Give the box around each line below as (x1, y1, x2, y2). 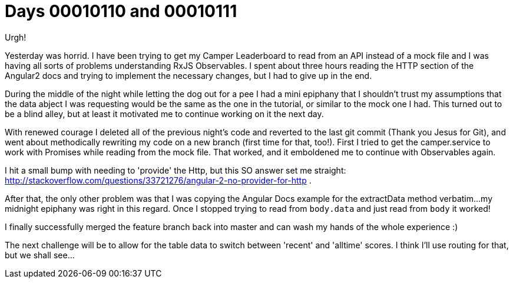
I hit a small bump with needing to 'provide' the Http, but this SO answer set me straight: (5, 165, 346, 175)
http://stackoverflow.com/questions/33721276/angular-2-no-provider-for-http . (5, 175, 312, 185)
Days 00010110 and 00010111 (5, 1, 237, 21)
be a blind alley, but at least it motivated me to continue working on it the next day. (5, 108, 324, 119)
